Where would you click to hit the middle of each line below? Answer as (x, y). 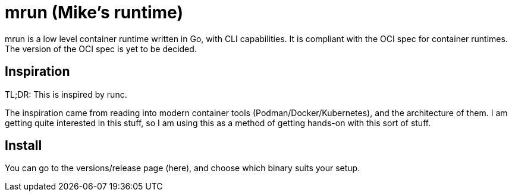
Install (23, 146)
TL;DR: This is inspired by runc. (66, 94)
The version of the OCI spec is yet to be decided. (101, 49)
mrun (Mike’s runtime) (94, 12)
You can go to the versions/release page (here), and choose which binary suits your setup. (183, 168)
